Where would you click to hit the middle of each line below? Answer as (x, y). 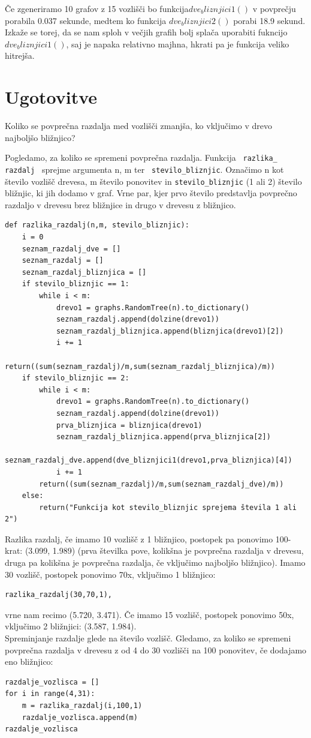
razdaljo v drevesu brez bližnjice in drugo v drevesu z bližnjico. (120, 204)
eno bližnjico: (29, 661)
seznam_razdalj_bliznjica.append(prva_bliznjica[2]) (163, 437)
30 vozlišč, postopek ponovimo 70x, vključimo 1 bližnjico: (110, 574)
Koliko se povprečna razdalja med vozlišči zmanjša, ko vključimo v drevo (138, 126)
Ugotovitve (51, 97)
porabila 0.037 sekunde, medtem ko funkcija (86, 20)
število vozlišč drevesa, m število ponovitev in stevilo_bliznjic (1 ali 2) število (153, 181)
